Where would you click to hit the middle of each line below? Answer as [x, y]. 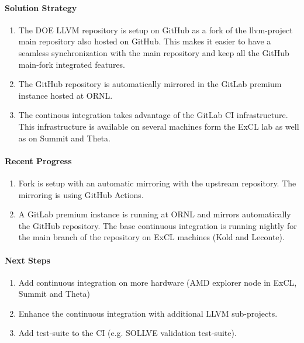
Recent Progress [38, 160]
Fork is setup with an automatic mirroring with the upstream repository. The [157, 183]
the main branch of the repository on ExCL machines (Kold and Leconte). [151, 237]
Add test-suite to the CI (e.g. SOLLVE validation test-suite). [127, 333]
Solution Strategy [41, 7]
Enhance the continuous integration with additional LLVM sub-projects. [148, 313]
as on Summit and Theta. [64, 138]
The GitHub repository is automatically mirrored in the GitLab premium [150, 84]
